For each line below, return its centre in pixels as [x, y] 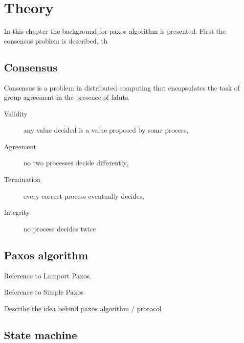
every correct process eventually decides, [84, 195]
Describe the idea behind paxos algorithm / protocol [83, 308]
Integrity [17, 212]
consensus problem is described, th [56, 40]
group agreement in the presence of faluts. [67, 97]
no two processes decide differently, [76, 163]
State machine [41, 334]
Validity [16, 113]
